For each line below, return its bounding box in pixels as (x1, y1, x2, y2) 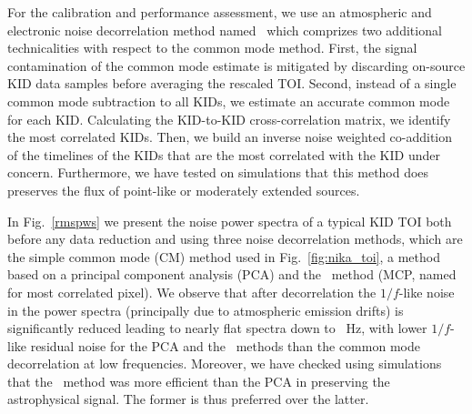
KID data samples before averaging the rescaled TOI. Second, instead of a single (7, 74, 457, 93)
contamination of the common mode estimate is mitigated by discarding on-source (7, 56, 466, 75)
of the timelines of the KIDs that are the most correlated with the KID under (7, 145, 440, 164)
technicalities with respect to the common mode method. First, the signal (7, 38, 417, 57)
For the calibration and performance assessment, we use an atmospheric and (7, 3, 432, 21)
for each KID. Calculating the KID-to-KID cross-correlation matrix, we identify (7, 109, 451, 128)
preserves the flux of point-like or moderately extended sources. (7, 180, 360, 199)
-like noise (398, 282, 455, 301)
